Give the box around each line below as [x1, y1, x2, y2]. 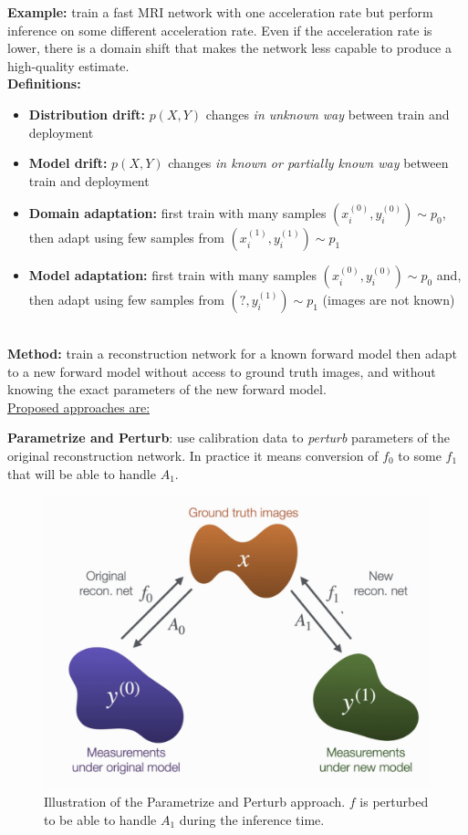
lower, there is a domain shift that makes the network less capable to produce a [7, 38, 452, 57]
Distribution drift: [28, 104, 145, 123]
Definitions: [7, 74, 81, 93]
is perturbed [359, 792, 429, 811]
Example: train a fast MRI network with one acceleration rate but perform [7, 3, 433, 21]
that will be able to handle [7, 464, 156, 483]
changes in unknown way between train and [205, 104, 450, 123]
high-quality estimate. [7, 56, 130, 75]
